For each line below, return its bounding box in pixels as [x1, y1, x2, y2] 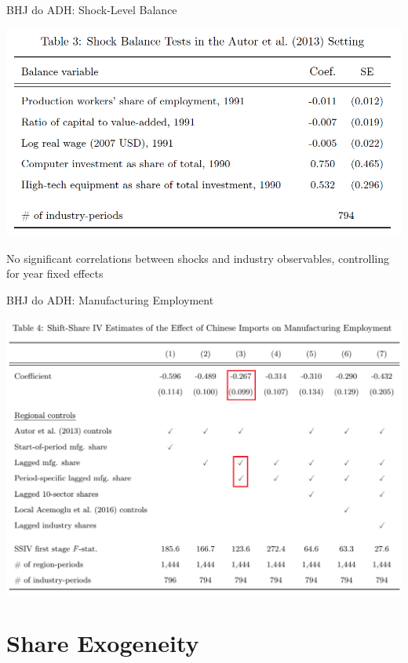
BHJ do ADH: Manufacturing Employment [6, 292, 214, 308]
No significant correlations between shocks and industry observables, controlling [6, 250, 390, 266]
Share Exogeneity [6, 627, 199, 659]
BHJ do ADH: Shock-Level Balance [6, 2, 177, 17]
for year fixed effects [6, 265, 104, 282]
